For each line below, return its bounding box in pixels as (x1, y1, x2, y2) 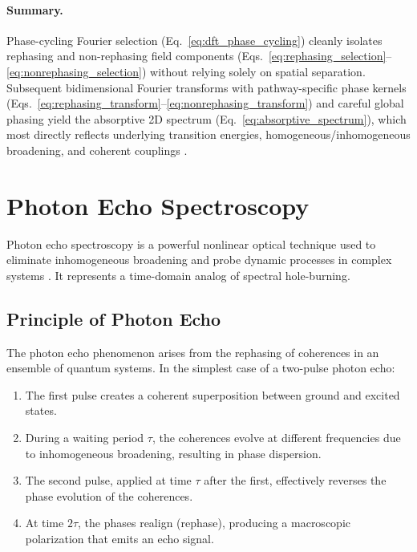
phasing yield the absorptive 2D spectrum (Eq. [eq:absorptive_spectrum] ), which (6, 110, 407, 127)
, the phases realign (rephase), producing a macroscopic (78, 514, 350, 531)
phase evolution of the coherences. (25, 487, 193, 504)
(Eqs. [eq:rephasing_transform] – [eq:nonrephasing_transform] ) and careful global (6, 95, 404, 112)
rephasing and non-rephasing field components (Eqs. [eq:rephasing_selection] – (6, 47, 392, 64)
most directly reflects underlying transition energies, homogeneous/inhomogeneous (6, 126, 411, 143)
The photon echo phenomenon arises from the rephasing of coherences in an (6, 343, 379, 360)
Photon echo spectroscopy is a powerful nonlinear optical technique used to (6, 235, 376, 252)
